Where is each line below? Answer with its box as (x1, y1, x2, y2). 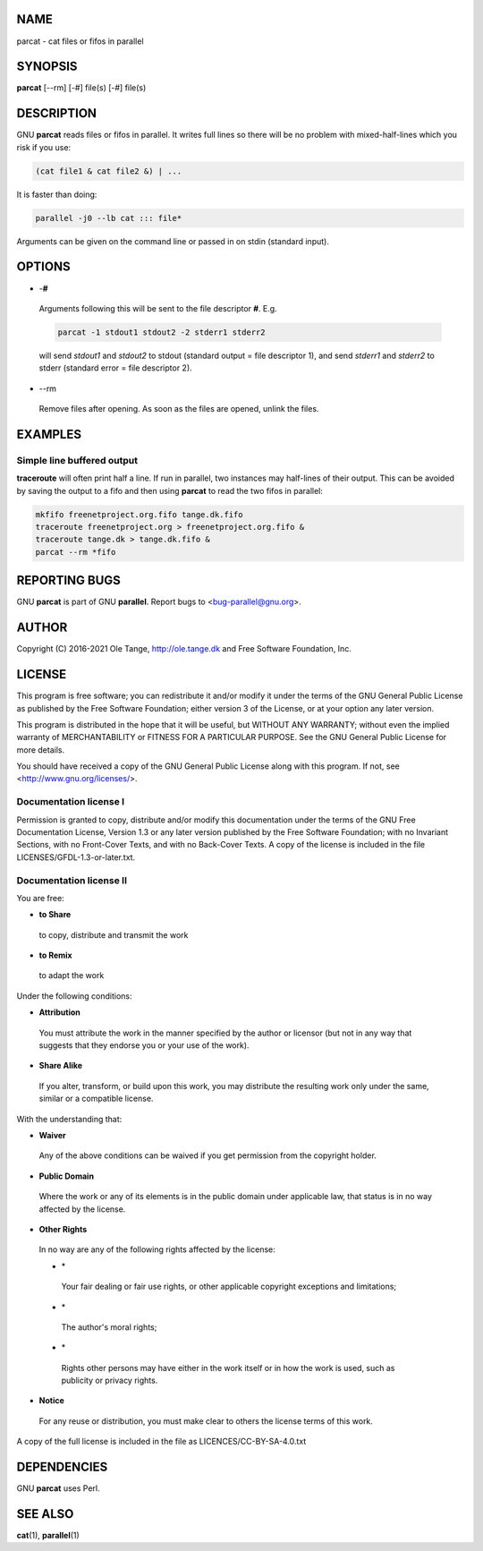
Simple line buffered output (16, 454, 139, 466)
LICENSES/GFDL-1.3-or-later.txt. (16, 851, 136, 863)
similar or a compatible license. (38, 1093, 154, 1104)
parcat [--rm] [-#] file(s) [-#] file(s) (16, 82, 147, 93)
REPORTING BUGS (16, 573, 121, 588)
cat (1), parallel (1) (16, 1530, 80, 1541)
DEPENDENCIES (16, 1460, 108, 1475)
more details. (16, 744, 65, 755)
